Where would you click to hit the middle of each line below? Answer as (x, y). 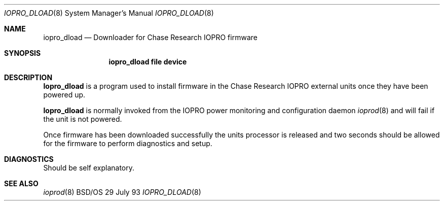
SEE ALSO (21, 183)
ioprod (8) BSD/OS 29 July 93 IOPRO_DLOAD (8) (122, 192)
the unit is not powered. (83, 119)
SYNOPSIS (23, 53)
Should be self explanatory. (89, 168)
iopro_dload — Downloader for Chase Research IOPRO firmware (150, 37)
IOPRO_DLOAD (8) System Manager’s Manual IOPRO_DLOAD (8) (109, 13)
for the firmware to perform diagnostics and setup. (128, 143)
